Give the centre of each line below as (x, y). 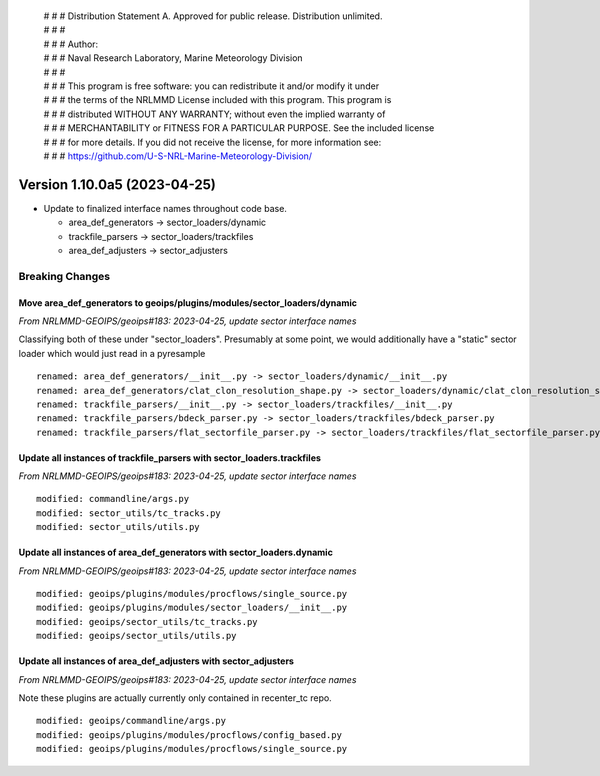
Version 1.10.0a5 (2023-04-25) (117, 184)
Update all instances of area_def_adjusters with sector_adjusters (156, 661)
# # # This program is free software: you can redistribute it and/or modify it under (211, 86)
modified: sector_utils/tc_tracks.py (129, 513)
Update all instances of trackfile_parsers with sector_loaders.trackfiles (170, 457)
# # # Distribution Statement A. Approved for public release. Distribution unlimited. (213, 16)
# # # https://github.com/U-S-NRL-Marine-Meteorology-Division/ (178, 156)
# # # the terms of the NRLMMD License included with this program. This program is (217, 100)
